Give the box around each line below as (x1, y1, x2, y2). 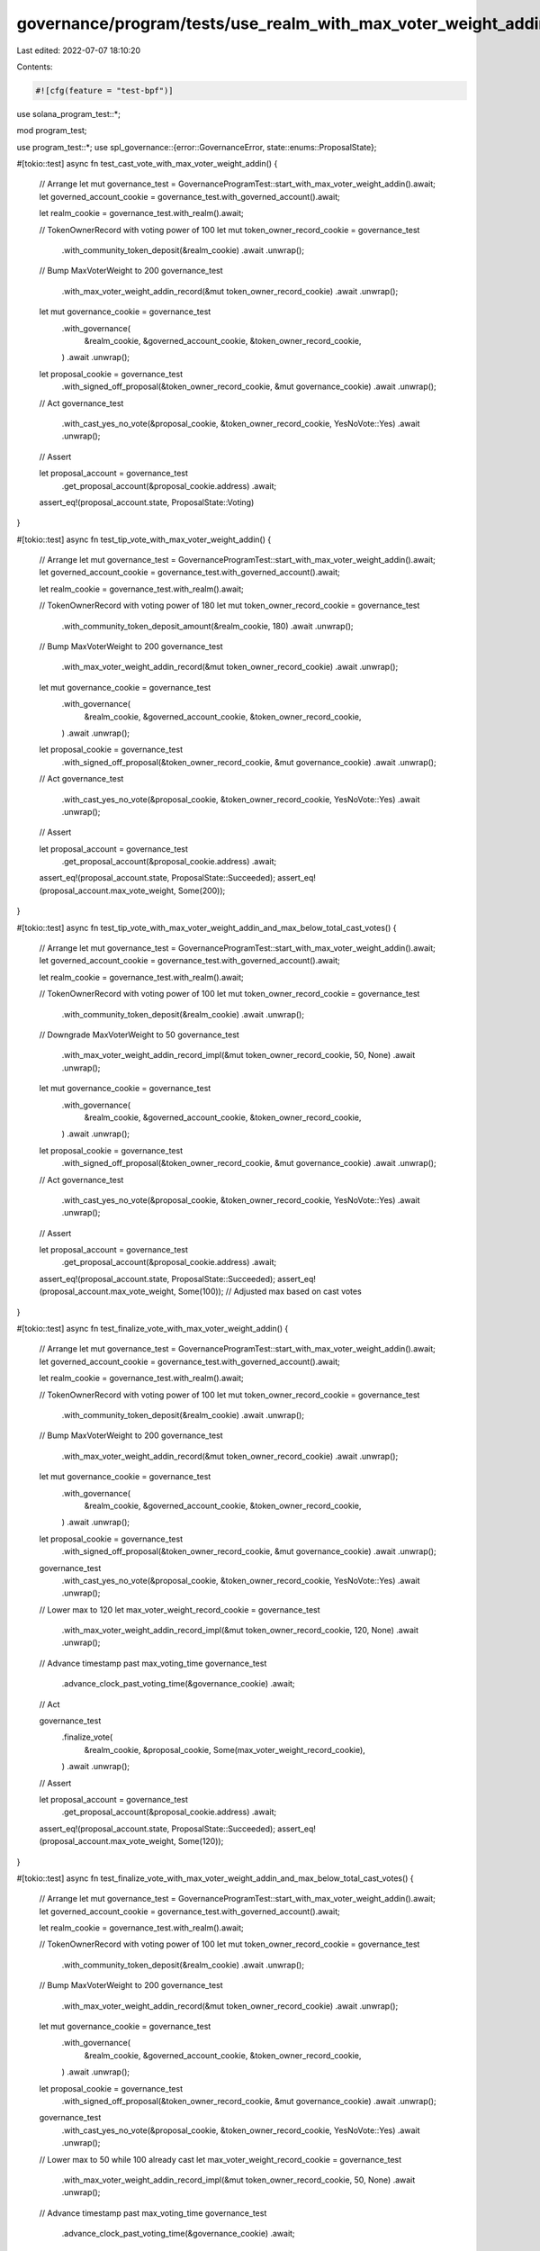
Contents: (16, 61, 53, 72)
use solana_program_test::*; (16, 108, 121, 119)
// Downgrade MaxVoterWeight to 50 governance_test (39, 1029, 240, 1040)
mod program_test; (16, 125, 87, 136)
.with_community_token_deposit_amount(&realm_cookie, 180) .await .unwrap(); (61, 620, 354, 631)
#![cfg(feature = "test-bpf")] (35, 86, 175, 95)
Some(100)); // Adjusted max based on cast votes (177, 1286, 362, 1297)
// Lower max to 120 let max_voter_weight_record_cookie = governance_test (39, 1604, 320, 1615)
